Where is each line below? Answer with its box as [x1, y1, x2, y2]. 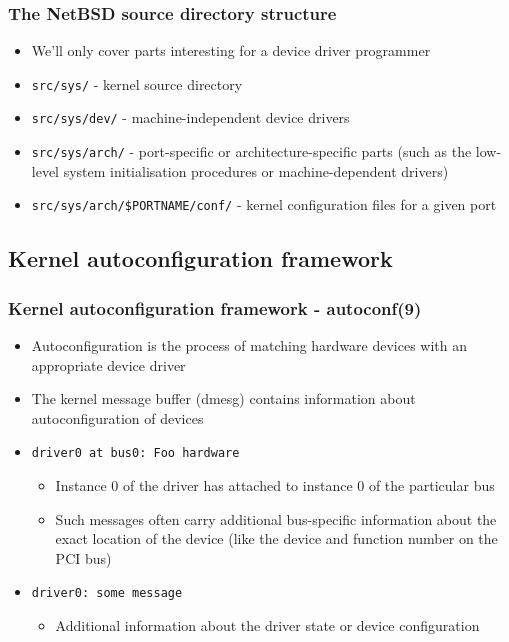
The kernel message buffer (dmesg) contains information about [31, 388, 416, 409]
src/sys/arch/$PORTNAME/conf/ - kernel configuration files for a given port [31, 194, 497, 215]
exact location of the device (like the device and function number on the [55, 528, 498, 549]
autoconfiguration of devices [31, 407, 204, 428]
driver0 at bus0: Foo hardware [31, 446, 240, 461]
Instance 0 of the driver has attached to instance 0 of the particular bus [55, 475, 495, 496]
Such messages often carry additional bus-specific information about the [55, 508, 497, 529]
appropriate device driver [31, 354, 186, 375]
